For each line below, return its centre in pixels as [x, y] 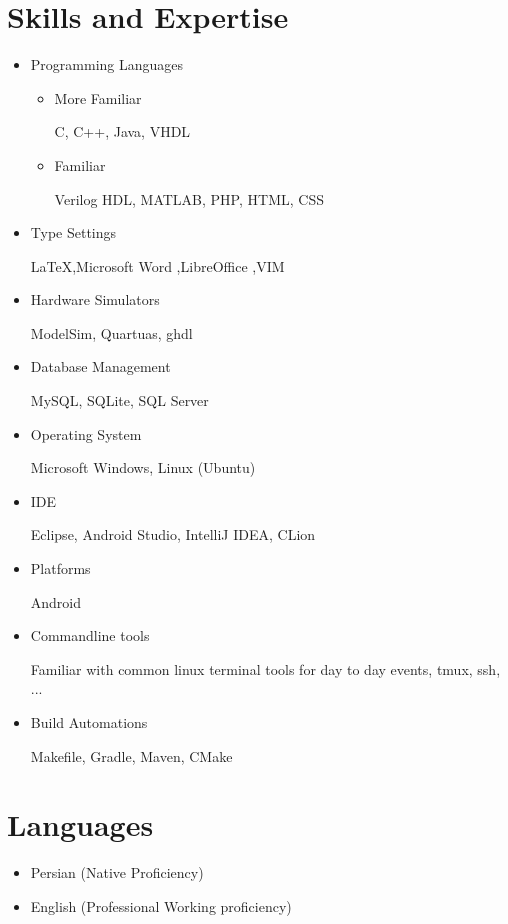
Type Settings [73, 232]
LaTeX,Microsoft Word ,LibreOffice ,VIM [157, 265]
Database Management [100, 366]
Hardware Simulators [95, 299]
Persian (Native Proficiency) [117, 872]
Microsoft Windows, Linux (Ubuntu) [143, 467]
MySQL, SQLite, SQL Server [119, 400]
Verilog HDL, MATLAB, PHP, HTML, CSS [189, 198]
